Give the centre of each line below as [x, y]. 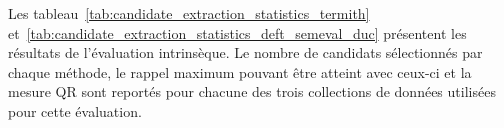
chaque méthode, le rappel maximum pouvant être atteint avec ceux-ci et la [240, 71]
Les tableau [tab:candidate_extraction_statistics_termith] [189, 13]
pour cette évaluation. [75, 110]
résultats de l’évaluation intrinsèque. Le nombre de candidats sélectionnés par [245, 52]
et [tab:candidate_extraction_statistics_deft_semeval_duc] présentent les [237, 32]
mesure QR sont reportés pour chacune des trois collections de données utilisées [252, 91]
